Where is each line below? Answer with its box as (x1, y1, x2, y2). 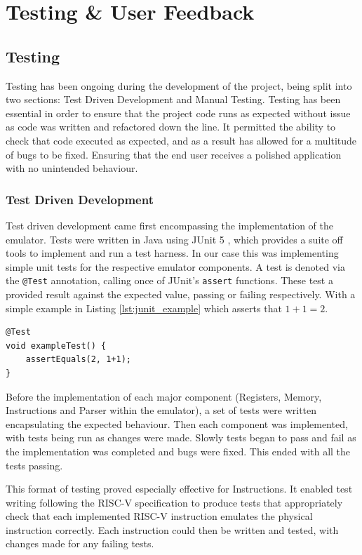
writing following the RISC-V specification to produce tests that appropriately (6, 495, 343, 509)
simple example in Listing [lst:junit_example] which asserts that (6, 300, 282, 315)
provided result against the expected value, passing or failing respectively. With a (6, 286, 356, 301)
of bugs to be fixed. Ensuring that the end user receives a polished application (6, 147, 342, 161)
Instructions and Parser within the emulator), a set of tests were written (6, 403, 317, 417)
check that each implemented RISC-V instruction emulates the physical (6, 509, 313, 523)
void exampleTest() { (6, 340, 107, 351)
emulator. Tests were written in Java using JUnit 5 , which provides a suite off (6, 232, 343, 246)
